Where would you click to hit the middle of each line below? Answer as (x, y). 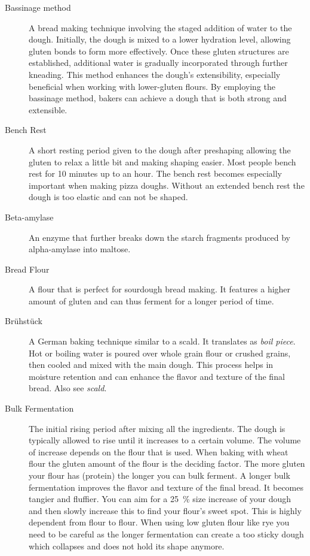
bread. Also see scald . (68, 388)
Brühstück (24, 321)
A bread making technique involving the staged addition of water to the (160, 27)
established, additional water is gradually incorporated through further (158, 63)
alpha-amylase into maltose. (80, 249)
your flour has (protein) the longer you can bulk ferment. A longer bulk (159, 475)
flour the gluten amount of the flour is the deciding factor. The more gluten (167, 463)
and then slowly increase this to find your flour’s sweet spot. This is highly (165, 510)
